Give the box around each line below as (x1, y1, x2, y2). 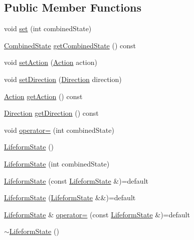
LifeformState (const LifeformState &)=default (4, 175, 148, 186)
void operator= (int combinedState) (4, 124, 114, 135)
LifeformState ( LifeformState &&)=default (4, 192, 136, 203)
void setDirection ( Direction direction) (4, 73, 122, 84)
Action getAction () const (4, 91, 83, 101)
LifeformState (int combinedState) (4, 158, 110, 169)
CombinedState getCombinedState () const (4, 40, 136, 50)
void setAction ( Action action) (4, 57, 97, 67)
